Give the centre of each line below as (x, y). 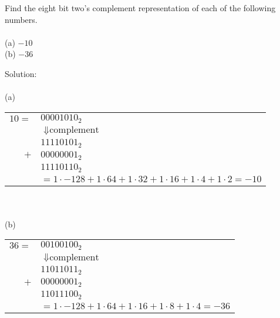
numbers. (21, 19)
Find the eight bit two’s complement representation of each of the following (140, 8)
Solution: (21, 73)
